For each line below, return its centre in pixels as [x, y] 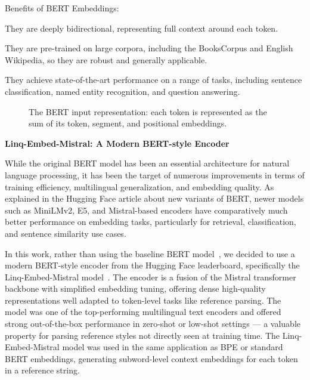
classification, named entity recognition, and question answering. [123, 91]
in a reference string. [42, 370]
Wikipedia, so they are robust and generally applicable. [106, 59]
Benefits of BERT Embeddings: [62, 8]
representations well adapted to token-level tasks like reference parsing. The [143, 300]
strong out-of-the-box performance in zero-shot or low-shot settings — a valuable [153, 324]
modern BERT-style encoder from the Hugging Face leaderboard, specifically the [152, 265]
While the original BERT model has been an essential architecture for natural [147, 163]
